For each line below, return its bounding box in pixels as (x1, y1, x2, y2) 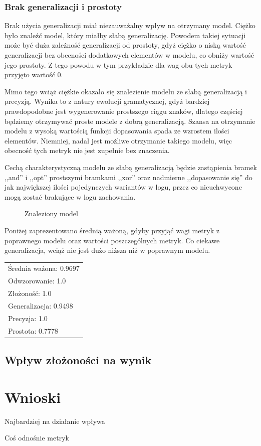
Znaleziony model (25, 208, 78, 219)
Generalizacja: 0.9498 (8, 300, 73, 311)
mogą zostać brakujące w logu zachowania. (5, 191, 136, 202)
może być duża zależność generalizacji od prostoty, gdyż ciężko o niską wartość (5, 40, 246, 50)
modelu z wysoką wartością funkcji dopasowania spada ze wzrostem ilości (5, 125, 229, 136)
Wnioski (5, 386, 61, 407)
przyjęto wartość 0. (5, 69, 63, 80)
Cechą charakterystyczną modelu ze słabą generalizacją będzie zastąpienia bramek (5, 162, 257, 172)
